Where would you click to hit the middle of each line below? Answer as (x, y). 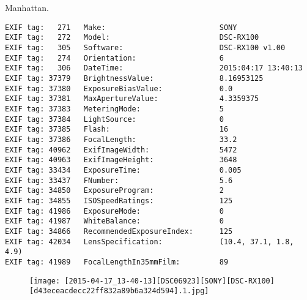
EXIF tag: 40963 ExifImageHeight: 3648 (121, 160)
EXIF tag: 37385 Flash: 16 (117, 129)
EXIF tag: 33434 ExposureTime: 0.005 (123, 170)
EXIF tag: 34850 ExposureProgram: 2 (114, 191)
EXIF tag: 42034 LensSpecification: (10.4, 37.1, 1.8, (150, 242)
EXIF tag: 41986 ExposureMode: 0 (114, 211)
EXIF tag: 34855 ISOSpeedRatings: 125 (119, 201)
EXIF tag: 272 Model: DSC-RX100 (132, 38)
